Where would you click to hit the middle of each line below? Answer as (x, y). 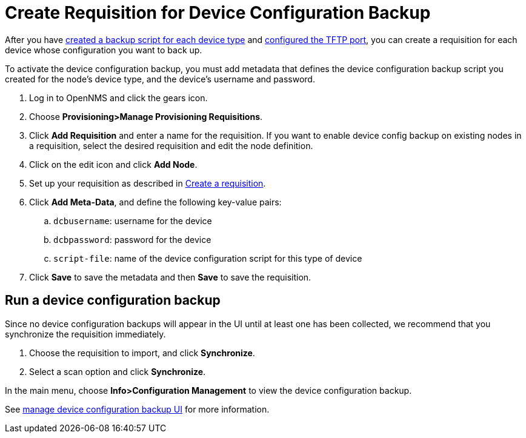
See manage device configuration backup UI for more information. (137, 409)
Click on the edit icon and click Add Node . (113, 164)
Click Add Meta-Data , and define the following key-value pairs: (155, 202)
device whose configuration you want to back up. (104, 50)
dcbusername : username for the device (133, 221)
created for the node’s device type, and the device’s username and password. (160, 79)
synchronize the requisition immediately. (85, 334)
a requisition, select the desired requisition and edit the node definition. (171, 145)
